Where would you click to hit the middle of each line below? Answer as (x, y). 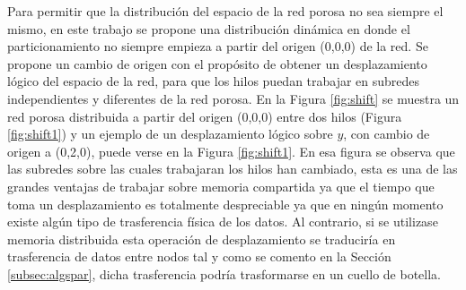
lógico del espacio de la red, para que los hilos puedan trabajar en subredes (214, 81)
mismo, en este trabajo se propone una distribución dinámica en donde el (209, 28)
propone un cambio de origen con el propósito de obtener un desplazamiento (217, 63)
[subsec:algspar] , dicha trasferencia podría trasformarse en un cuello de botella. (224, 273)
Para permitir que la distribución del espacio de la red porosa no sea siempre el (225, 11)
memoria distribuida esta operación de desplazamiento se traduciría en (202, 239)
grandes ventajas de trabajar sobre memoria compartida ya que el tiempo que (221, 186)
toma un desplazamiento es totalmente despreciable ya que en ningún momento (225, 204)
